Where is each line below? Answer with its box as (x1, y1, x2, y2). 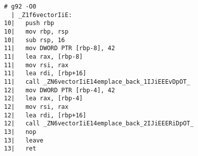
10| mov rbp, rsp (4, 28, 68, 35)
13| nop (4, 128, 36, 135)
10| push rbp (4, 20, 54, 27)
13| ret (4, 145, 36, 152)
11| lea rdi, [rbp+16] (4, 70, 86, 77)
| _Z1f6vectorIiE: (11, 11, 72, 19)
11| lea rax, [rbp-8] (4, 53, 83, 60)
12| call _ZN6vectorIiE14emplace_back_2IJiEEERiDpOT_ (4, 120, 194, 127)
